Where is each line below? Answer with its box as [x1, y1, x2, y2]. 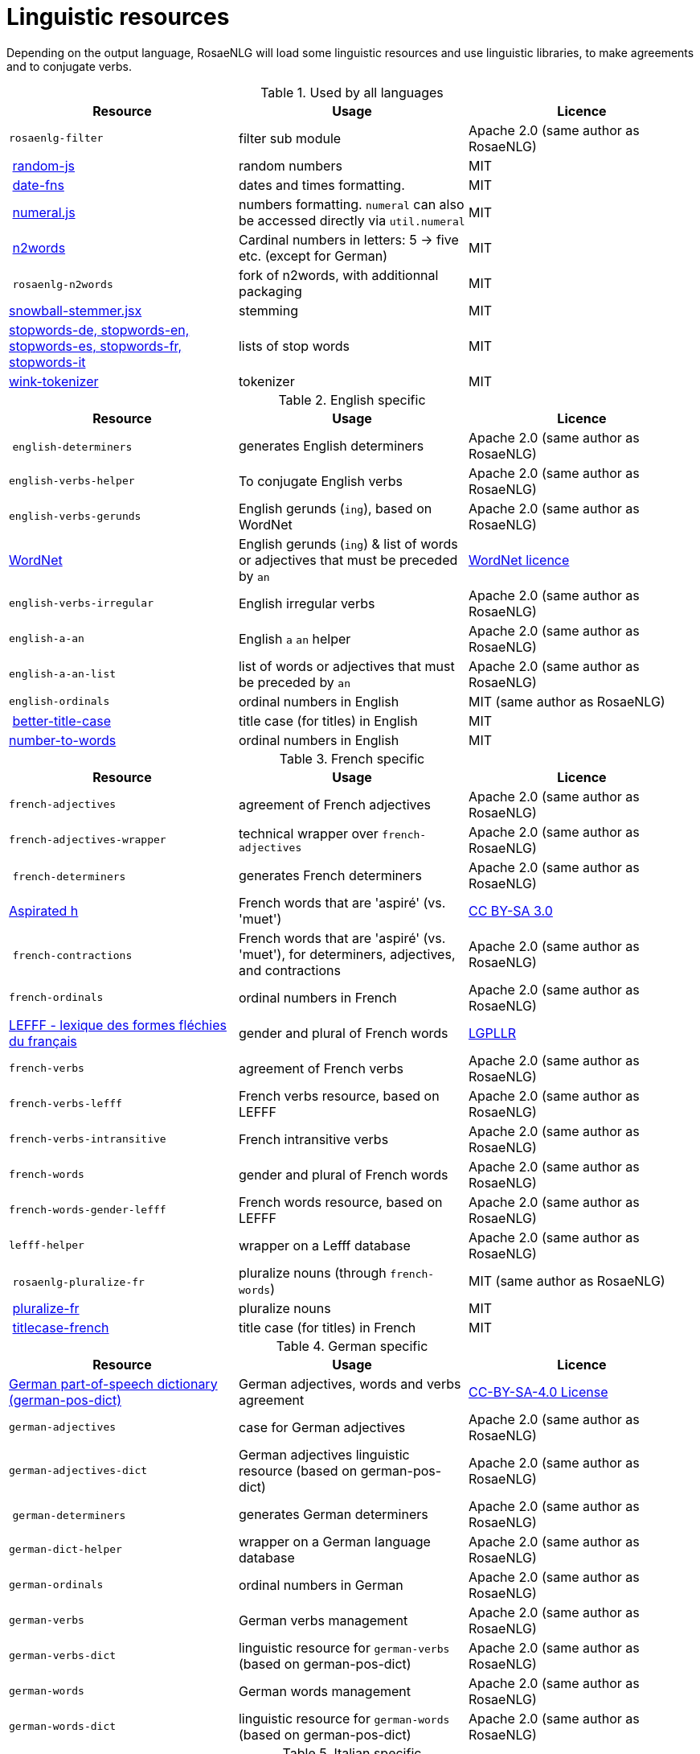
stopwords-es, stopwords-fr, [9, 337, 182, 354]
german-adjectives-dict [9, 1464, 148, 1477]
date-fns [12, 176, 64, 193]
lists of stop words [238, 337, 350, 354]
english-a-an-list [9, 668, 117, 681]
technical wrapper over [238, 826, 379, 842]
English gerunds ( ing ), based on [238, 500, 432, 517]
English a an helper [238, 630, 351, 647]
